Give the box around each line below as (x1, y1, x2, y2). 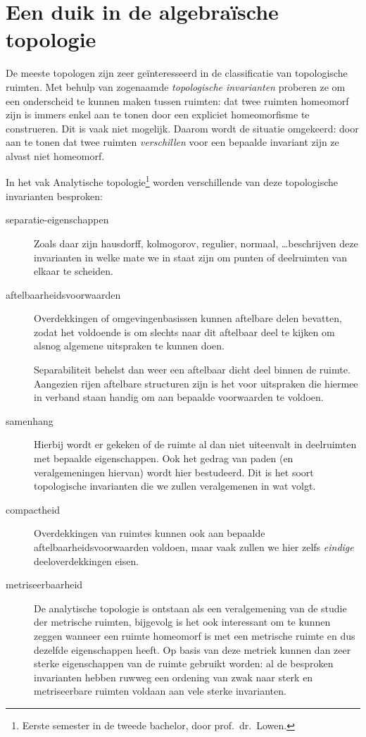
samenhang (6, 413, 53, 428)
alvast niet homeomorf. (6, 148, 105, 163)
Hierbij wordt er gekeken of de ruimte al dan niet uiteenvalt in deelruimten (34, 437, 357, 452)
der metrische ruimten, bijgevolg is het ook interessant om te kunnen (34, 614, 331, 629)
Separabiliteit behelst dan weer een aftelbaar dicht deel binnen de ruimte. (34, 362, 351, 377)
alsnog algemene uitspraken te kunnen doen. (34, 338, 225, 353)
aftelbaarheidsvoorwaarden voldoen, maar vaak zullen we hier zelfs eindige (34, 540, 354, 554)
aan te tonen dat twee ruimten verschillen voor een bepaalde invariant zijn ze (6, 135, 339, 149)
